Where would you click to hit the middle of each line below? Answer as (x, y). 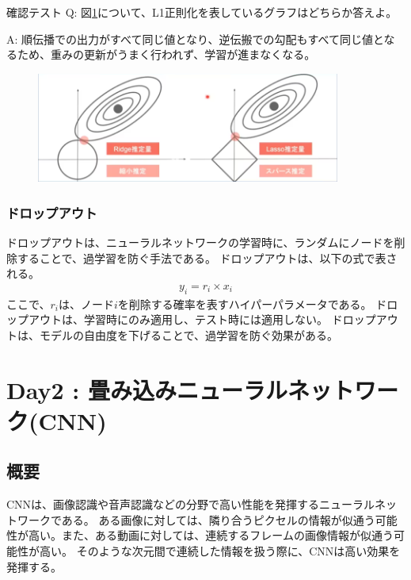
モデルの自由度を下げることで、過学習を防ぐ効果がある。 (189, 334)
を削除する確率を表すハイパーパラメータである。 (245, 303)
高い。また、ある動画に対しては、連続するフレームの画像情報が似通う (211, 535)
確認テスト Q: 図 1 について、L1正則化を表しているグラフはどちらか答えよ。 (202, 12)
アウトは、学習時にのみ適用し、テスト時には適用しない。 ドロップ (202, 319)
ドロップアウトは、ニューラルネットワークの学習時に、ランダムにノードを (200, 242)
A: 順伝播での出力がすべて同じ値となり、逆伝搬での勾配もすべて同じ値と (195, 38)
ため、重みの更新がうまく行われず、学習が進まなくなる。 (166, 54)
